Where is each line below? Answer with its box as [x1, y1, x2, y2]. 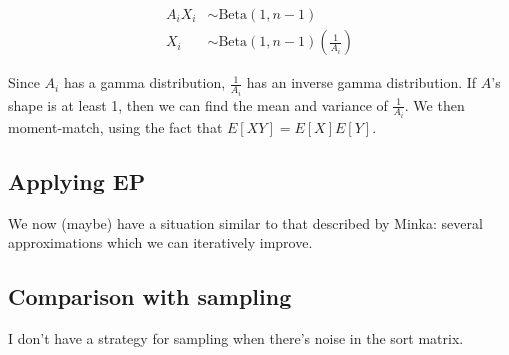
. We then [404, 94, 465, 115]
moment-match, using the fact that [8, 117, 223, 137]
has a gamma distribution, [63, 72, 226, 93]
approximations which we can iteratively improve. [8, 232, 313, 253]
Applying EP [8, 165, 146, 196]
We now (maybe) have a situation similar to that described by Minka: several [8, 212, 483, 233]
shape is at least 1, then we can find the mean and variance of [8, 94, 388, 115]
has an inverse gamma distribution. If [246, 72, 477, 93]
